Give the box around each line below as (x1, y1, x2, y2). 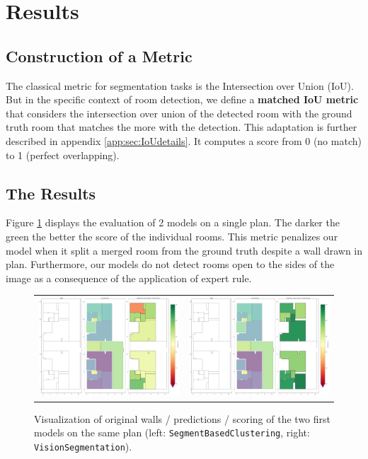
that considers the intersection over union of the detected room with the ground (6, 105, 352, 120)
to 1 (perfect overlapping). (6, 147, 120, 162)
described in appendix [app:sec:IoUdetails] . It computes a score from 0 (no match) (6, 133, 362, 148)
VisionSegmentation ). (34, 438, 132, 453)
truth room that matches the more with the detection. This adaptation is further (6, 120, 357, 134)
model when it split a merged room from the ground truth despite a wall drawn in (6, 243, 363, 257)
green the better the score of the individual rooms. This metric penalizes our (6, 228, 338, 243)
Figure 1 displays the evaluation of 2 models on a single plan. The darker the (6, 215, 340, 230)
